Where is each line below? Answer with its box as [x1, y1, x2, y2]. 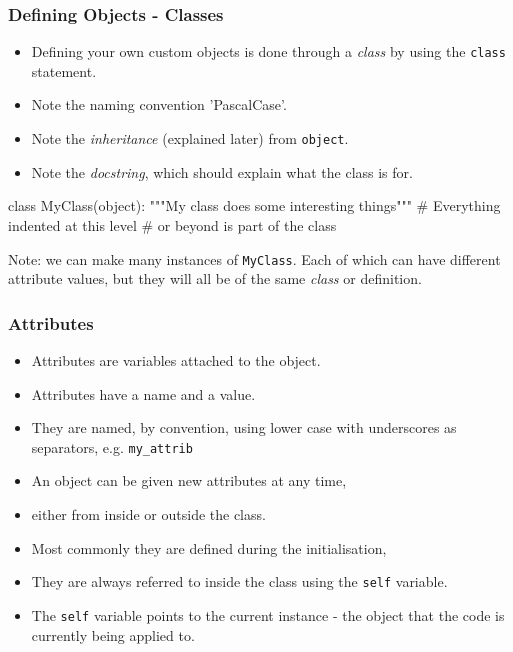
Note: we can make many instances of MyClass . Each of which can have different [8, 248, 501, 269]
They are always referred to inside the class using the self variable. [31, 571, 448, 592]
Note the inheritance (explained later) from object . [31, 128, 349, 149]
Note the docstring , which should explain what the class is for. [31, 161, 413, 182]
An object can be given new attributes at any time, [31, 470, 347, 491]
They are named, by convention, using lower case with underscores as [31, 417, 457, 438]
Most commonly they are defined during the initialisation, [31, 537, 387, 558]
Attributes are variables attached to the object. [31, 349, 321, 370]
